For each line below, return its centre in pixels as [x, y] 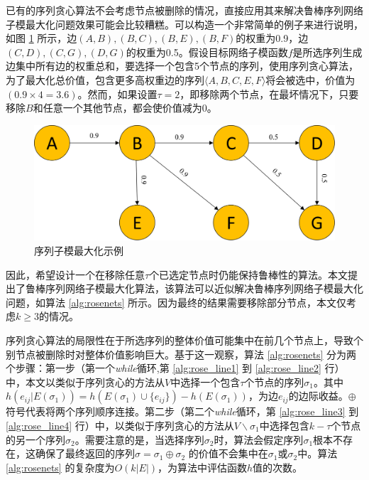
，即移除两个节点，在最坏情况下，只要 [269, 94]
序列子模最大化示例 [79, 251]
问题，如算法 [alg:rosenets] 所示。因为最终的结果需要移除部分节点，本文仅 [176, 302]
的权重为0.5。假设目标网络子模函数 [207, 52]
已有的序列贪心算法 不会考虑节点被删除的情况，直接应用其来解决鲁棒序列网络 [184, 10]
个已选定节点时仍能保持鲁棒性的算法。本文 [249, 274]
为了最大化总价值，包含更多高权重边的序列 [105, 79]
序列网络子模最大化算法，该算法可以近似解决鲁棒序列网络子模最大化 [204, 288]
